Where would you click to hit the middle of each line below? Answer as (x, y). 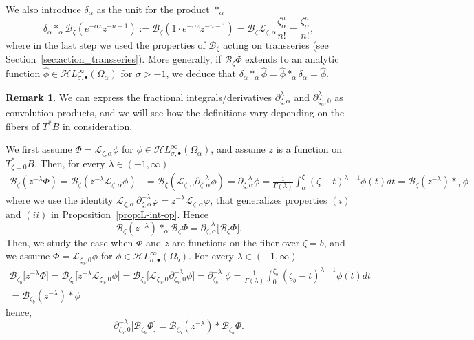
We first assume (39, 149)
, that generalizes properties (269, 200)
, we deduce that (201, 73)
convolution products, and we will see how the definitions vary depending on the (175, 113)
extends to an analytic (292, 59)
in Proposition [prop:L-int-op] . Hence (130, 214)
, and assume (238, 149)
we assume (28, 256)
